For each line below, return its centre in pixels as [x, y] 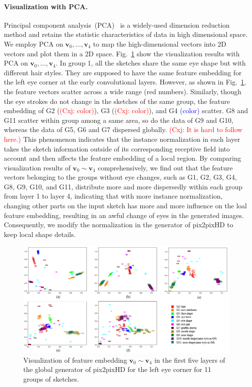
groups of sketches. [51, 379]
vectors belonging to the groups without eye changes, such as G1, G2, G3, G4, [120, 177]
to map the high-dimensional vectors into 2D [160, 43]
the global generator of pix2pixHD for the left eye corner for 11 [118, 369]
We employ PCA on [34, 43]
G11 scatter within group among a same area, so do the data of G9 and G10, [119, 120]
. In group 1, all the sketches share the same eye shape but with [151, 63]
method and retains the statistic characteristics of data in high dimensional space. [126, 34]
